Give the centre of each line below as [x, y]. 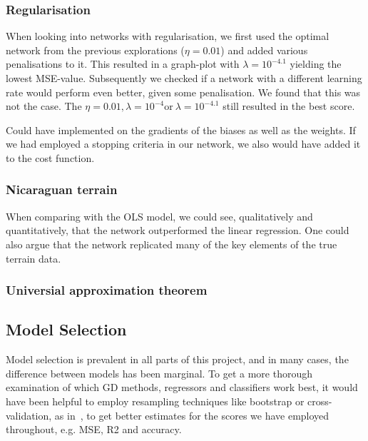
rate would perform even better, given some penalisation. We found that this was [183, 92]
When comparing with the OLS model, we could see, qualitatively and [159, 216]
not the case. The [44, 106]
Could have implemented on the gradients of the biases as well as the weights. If [181, 130]
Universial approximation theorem [107, 290]
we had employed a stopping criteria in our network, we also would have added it [183, 144]
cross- [320, 401]
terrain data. [34, 258]
